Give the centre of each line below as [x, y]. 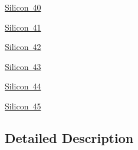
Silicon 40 [23, 7]
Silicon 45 [23, 106]
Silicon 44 [23, 86]
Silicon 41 [23, 27]
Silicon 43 [23, 66]
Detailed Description [69, 137]
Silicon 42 [23, 47]
